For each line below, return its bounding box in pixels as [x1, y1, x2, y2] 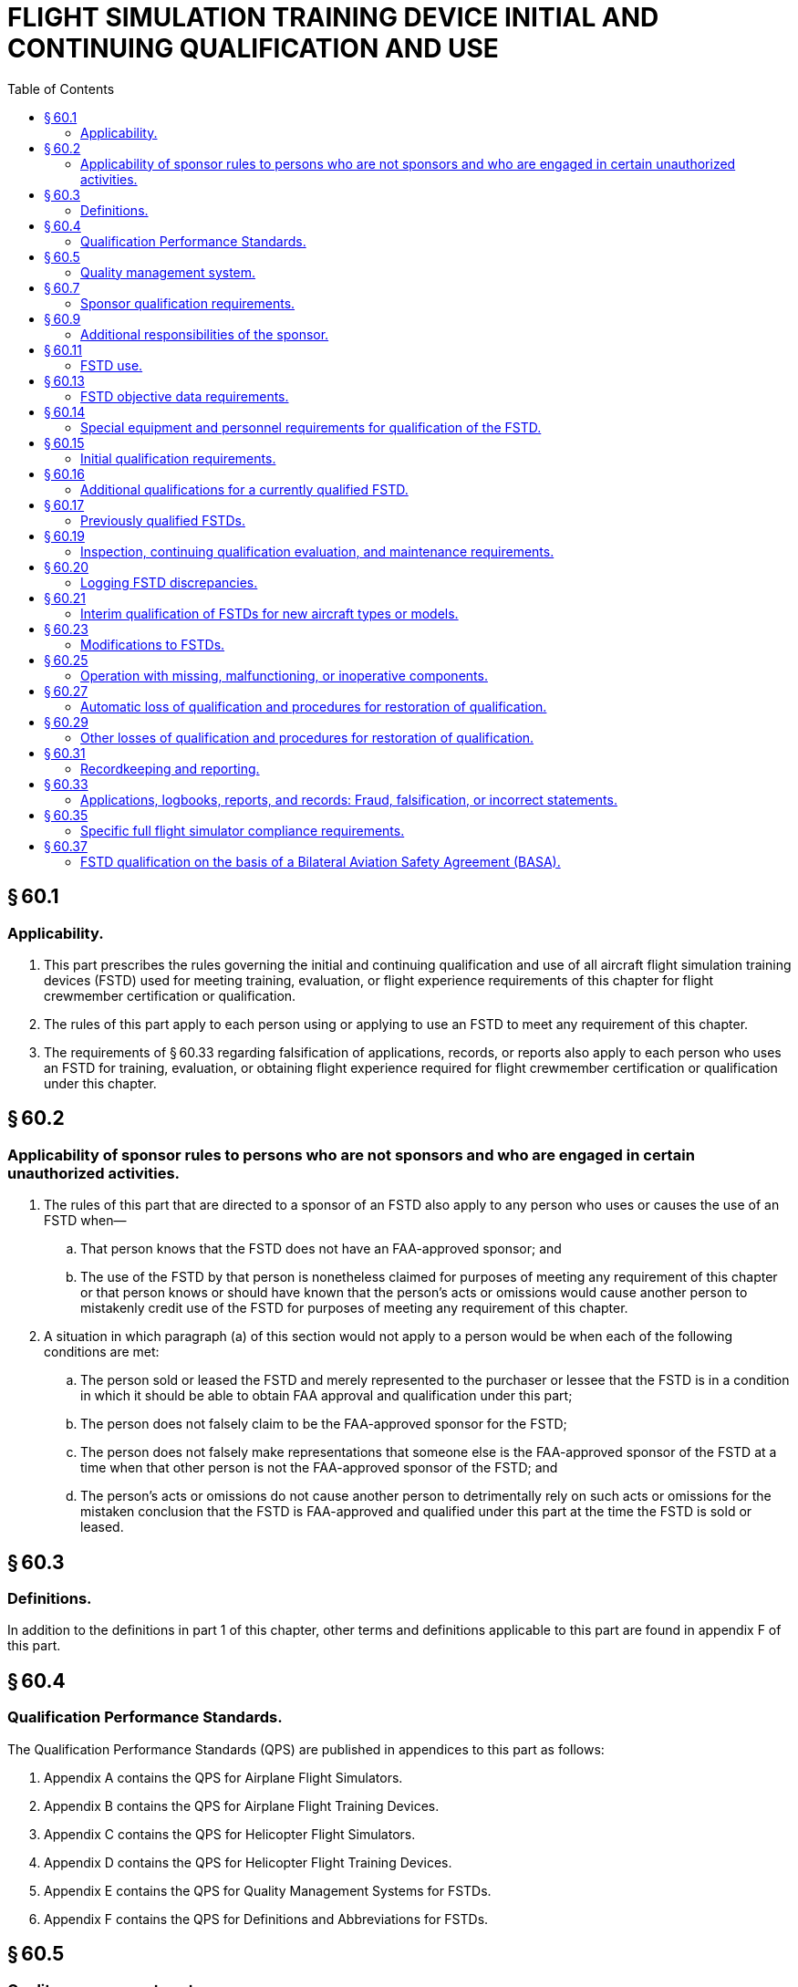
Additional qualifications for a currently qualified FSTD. [80, 481, 409, 497]
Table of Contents [7, 80, 115, 97]
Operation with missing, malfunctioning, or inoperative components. [80, 667, 488, 683]
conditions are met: [44, 1344, 160, 1360]
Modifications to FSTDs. [80, 636, 225, 652]
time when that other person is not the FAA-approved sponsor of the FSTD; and [80, 1460, 558, 1476]
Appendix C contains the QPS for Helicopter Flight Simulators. [44, 1826, 416, 1842]
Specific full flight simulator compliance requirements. [80, 822, 405, 838]
